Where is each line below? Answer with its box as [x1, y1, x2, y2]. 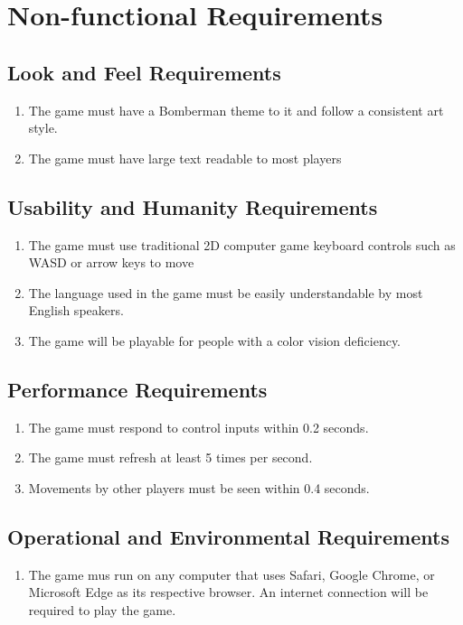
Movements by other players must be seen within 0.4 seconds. [28, 478, 370, 497]
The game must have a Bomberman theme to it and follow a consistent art [28, 100, 444, 119]
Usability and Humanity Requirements [7, 192, 378, 220]
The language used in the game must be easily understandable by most [28, 283, 423, 302]
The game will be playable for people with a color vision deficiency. [28, 331, 402, 350]
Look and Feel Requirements [7, 58, 281, 86]
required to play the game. [28, 600, 176, 619]
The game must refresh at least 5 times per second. [28, 448, 313, 467]
